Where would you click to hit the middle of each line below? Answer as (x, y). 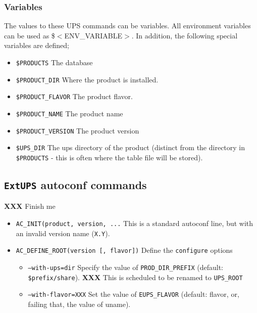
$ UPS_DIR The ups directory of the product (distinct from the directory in (131, 147)
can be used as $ (30, 35)
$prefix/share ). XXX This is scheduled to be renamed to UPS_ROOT (135, 277)
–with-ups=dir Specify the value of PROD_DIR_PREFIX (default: (125, 267)
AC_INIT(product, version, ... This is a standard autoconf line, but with (135, 223)
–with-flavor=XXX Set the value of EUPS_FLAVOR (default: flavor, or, (134, 294)
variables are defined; (37, 45)
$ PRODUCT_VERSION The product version (78, 130)
